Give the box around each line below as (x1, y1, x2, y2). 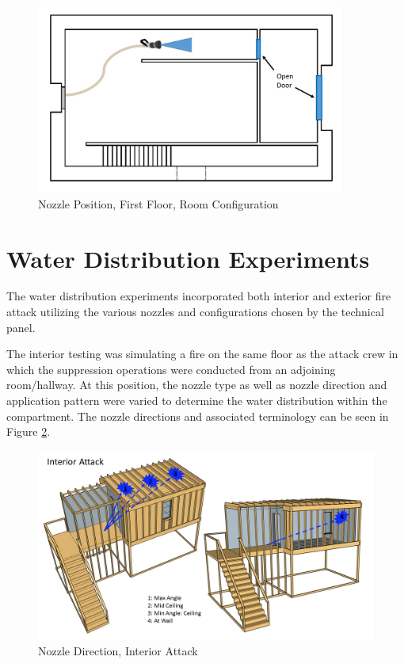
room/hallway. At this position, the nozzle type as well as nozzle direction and (6, 376, 387, 393)
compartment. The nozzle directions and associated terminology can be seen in (6, 407, 389, 424)
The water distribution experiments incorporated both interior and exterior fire (6, 288, 391, 304)
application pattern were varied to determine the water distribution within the (6, 392, 387, 408)
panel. (6, 319, 36, 335)
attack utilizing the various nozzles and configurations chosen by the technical (6, 303, 384, 320)
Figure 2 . (6, 423, 51, 440)
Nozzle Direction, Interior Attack (38, 642, 198, 658)
